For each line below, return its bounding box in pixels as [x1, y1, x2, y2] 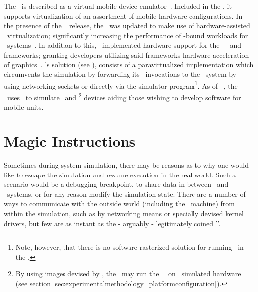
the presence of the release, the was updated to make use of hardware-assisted [4, 20, 250, 31]
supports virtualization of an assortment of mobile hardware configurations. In [4, 10, 243, 21]
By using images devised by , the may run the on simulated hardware [15, 268, 241, 279]
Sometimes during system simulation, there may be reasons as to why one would [4, 159, 249, 170]
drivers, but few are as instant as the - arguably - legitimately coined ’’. [4, 218, 221, 228]
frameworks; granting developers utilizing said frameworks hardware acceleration [4, 49, 249, 59]
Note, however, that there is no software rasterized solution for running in [15, 242, 244, 252]
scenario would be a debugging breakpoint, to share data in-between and [4, 179, 229, 189]
